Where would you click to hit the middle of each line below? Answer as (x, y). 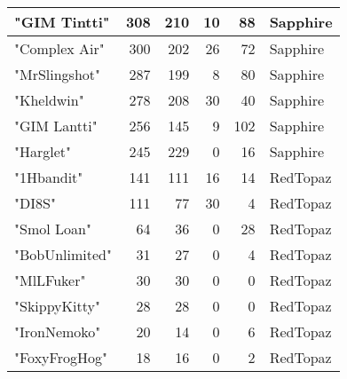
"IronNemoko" (58, 332)
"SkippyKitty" (57, 306)
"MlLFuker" (50, 280)
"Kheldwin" (49, 100)
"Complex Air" (59, 48)
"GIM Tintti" (62, 22)
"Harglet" (43, 151)
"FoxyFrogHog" (61, 357)
